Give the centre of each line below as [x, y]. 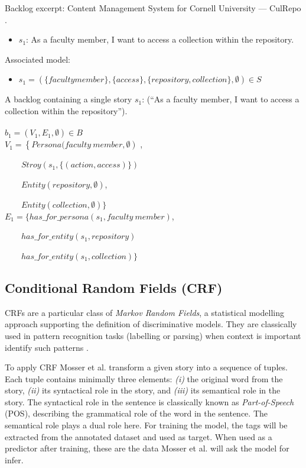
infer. [14, 459]
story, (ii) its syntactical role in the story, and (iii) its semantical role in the [143, 390]
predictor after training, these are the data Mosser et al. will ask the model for [147, 448]
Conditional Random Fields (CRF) [114, 287]
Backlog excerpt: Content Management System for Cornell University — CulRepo [153, 8]
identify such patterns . [47, 347]
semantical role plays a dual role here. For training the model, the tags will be [146, 425]
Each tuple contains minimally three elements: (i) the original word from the [144, 378]
